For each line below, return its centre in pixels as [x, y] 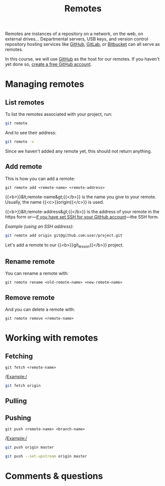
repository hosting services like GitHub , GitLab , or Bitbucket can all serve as [82, 44]
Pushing [18, 418]
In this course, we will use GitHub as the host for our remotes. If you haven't [82, 59]
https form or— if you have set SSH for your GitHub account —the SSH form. [82, 217]
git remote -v [20, 142]
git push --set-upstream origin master [46, 456]
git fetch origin [23, 386]
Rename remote [30, 261]
